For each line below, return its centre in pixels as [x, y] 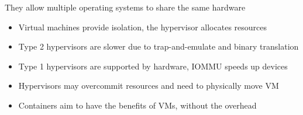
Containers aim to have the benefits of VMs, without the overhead [137, 105]
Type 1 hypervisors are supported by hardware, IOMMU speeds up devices [153, 66]
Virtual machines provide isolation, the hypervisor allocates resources [142, 27]
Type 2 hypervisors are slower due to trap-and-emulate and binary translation [159, 46]
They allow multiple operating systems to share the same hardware [125, 7]
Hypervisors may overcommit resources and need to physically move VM [149, 86]
